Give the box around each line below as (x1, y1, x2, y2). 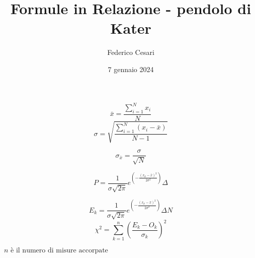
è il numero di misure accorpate (11, 246, 108, 254)
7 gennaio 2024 (108, 63, 154, 74)
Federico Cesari (107, 47, 154, 57)
